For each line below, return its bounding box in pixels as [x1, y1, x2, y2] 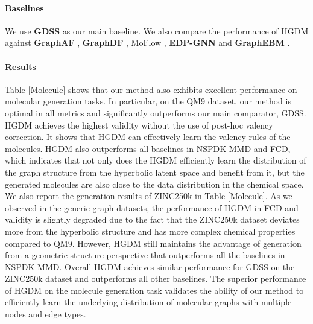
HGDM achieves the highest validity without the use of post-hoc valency [5, 118, 273, 131]
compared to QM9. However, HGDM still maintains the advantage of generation [5, 237, 302, 249]
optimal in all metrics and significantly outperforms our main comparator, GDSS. [5, 106, 306, 119]
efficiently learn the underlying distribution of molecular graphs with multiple [5, 296, 292, 308]
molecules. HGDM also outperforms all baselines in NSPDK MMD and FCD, [5, 142, 291, 154]
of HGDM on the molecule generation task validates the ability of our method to [5, 284, 304, 296]
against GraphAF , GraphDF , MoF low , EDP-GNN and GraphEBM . [5, 36, 290, 49]
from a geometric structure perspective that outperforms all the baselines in [5, 249, 285, 261]
